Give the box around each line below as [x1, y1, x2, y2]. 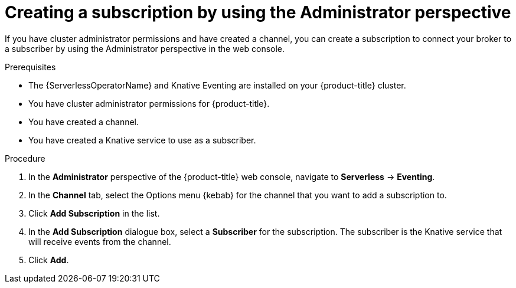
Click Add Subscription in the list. [28, 208, 160, 218]
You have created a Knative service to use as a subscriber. [28, 135, 256, 145]
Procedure [5, 153, 45, 163]
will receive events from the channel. [28, 236, 171, 247]
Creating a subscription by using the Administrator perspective [5, 2, 511, 22]
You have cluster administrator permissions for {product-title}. [28, 98, 270, 109]
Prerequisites [5, 61, 56, 72]
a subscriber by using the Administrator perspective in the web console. [5, 43, 285, 54]
